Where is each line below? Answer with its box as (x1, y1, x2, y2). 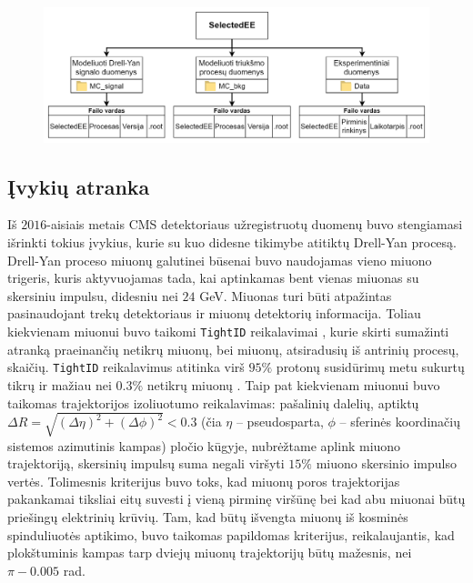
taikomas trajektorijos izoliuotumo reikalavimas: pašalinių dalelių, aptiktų (7, 393, 419, 412)
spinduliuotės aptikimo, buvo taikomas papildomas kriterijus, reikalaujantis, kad (7, 525, 455, 544)
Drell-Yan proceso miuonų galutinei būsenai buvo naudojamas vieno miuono (7, 250, 432, 269)
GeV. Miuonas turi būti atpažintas (199, 286, 392, 305)
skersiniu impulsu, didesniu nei (7, 286, 178, 305)
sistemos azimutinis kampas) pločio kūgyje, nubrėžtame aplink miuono (7, 436, 401, 455)
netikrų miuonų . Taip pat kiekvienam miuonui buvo (146, 375, 440, 394)
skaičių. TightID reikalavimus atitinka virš (7, 357, 245, 377)
